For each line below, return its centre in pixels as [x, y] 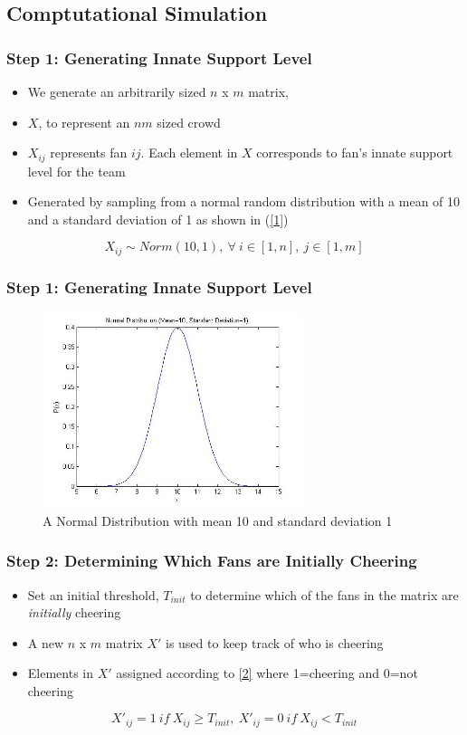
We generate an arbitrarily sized [117, 91]
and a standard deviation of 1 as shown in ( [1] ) [158, 219]
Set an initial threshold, [93, 594]
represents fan [89, 153]
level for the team [76, 171]
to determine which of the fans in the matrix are [324, 594]
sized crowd [189, 122]
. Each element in [189, 153]
